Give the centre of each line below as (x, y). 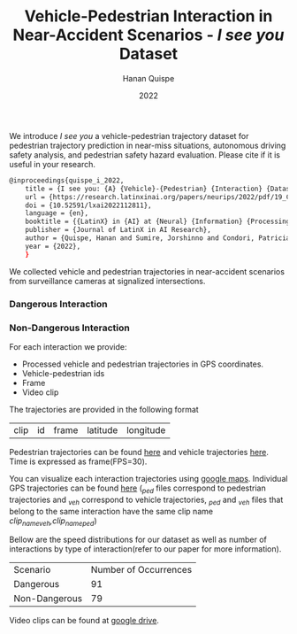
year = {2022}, (53, 246)
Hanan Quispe (148, 78)
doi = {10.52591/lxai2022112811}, (88, 205)
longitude (146, 429)
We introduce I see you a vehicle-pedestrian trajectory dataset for (129, 135)
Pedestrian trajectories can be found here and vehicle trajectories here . (139, 452)
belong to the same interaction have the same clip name (111, 511)
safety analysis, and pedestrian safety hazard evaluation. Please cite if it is (145, 155)
